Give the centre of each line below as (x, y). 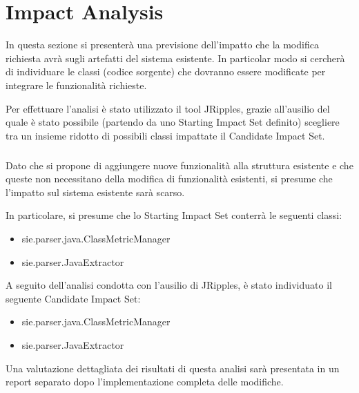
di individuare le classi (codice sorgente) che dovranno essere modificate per (166, 71)
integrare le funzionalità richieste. (76, 85)
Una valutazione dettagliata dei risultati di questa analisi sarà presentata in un (173, 368)
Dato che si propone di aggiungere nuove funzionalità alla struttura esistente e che (179, 165)
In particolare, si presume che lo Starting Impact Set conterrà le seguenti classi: (174, 215)
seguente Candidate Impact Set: (73, 298)
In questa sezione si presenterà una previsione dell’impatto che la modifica (162, 45)
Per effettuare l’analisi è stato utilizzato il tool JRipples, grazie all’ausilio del (168, 108)
